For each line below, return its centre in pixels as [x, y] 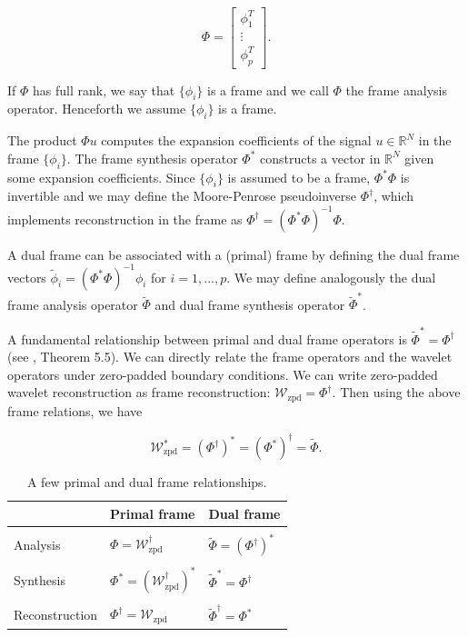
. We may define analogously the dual [331, 277]
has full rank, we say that [104, 90]
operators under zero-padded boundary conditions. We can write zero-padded [223, 374]
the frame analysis [396, 90]
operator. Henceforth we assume [97, 109]
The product [42, 140]
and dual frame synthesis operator [250, 304]
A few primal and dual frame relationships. [147, 482]
